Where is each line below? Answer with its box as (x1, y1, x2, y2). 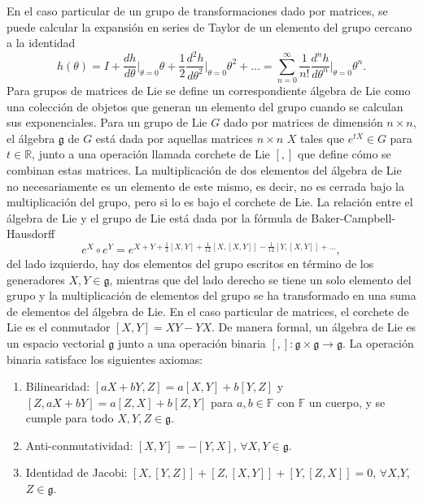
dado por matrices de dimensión (223, 114, 383, 131)
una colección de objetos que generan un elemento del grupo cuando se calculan (7, 97, 403, 115)
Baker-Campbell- (311, 209, 396, 226)
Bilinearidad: (25, 378, 90, 395)
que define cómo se (298, 145, 391, 162)
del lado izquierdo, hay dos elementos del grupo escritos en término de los (7, 254, 374, 271)
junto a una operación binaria (118, 334, 266, 351)
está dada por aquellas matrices (95, 129, 254, 146)
